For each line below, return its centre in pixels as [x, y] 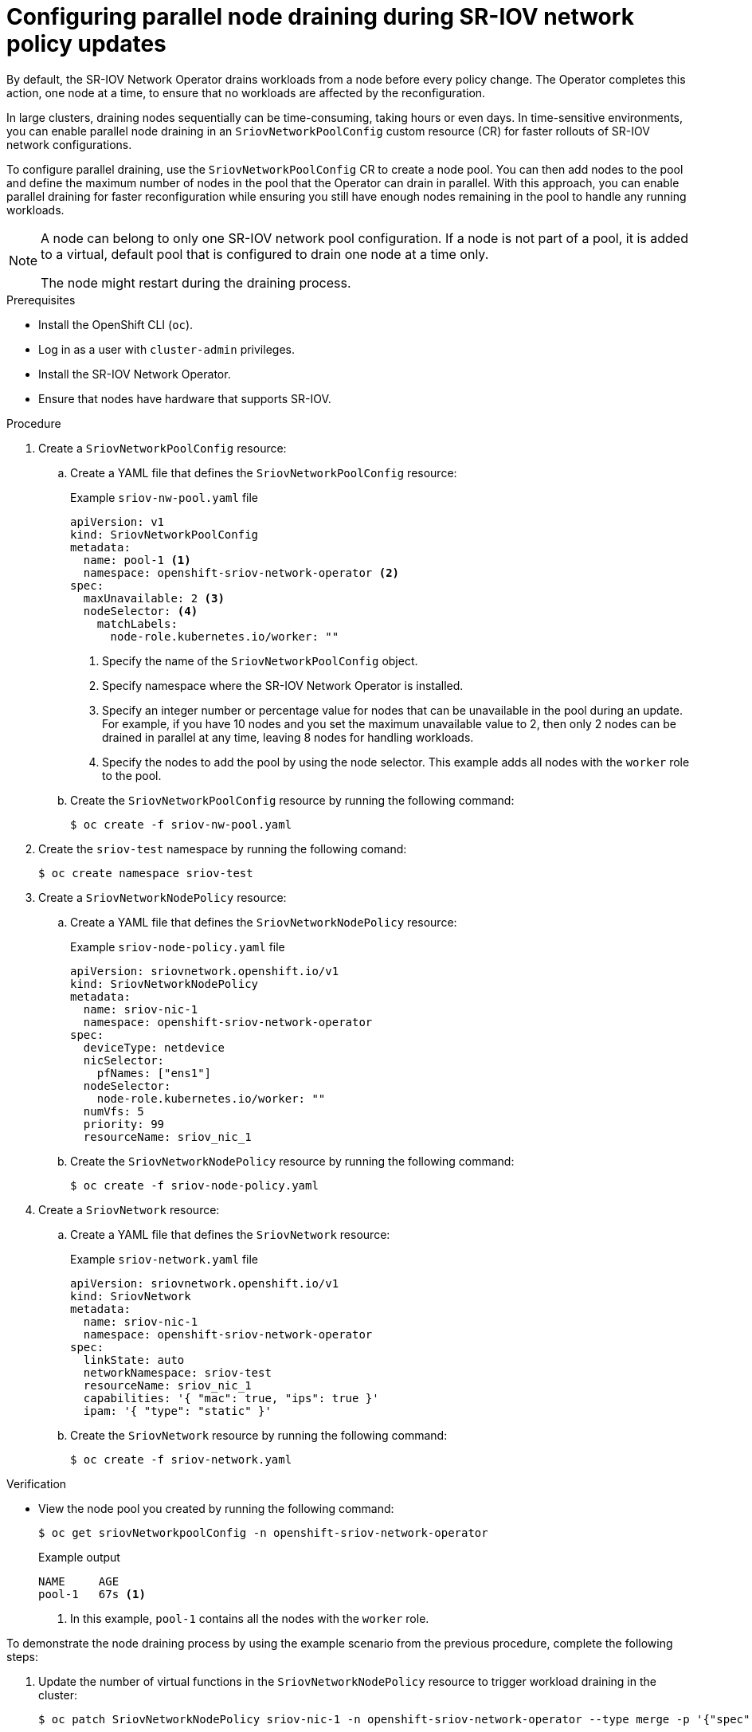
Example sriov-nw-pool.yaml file [164, 497]
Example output [79, 1557]
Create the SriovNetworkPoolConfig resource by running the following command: [292, 800]
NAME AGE [79, 1581]
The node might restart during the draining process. [196, 282]
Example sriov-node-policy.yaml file [178, 946]
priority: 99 [124, 1124]
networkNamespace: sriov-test [177, 1372]
